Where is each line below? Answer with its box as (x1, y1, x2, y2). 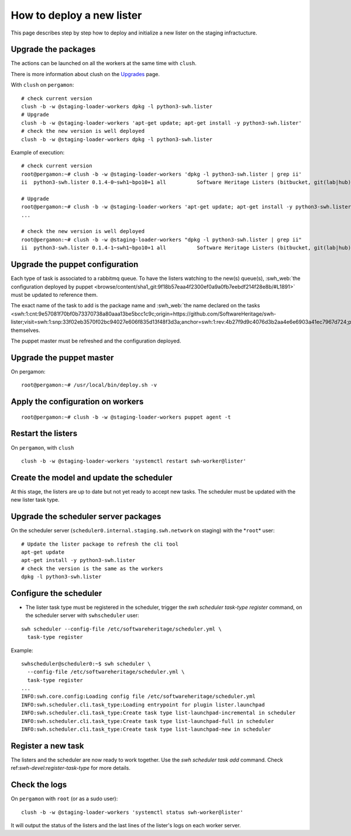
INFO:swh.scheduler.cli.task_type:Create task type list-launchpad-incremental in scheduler (21, 710, 296, 717)
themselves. (11, 327, 40, 334)
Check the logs (11, 780, 67, 790)
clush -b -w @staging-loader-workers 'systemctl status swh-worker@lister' (21, 808, 243, 816)
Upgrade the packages (11, 44, 96, 54)
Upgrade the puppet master (11, 352, 114, 362)
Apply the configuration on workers (11, 397, 144, 407)
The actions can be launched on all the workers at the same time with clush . (11, 60, 197, 67)
